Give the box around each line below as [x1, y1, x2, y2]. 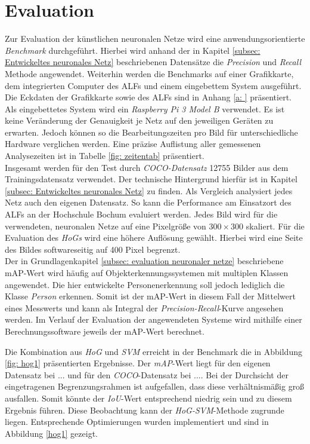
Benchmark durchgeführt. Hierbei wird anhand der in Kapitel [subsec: [5, 44, 261, 56]
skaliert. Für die [246, 219, 305, 232]
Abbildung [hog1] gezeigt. [5, 427, 98, 439]
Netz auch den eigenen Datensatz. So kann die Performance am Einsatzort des [5, 196, 292, 209]
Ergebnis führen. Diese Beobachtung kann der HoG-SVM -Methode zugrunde [5, 403, 284, 416]
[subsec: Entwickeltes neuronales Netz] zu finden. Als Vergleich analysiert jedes [5, 184, 293, 197]
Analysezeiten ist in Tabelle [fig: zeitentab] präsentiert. [5, 149, 204, 162]
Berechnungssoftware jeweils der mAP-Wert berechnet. [5, 324, 204, 337]
